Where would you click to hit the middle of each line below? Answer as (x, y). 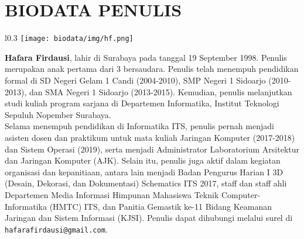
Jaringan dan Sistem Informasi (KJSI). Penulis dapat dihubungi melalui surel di (149, 218)
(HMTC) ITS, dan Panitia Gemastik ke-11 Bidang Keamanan (161, 206)
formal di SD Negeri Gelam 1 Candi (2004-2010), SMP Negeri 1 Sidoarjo (135, 80)
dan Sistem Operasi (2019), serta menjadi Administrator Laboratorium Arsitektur (152, 149)
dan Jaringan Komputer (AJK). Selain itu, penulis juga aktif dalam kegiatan (143, 160)
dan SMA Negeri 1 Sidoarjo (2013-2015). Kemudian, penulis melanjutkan (160, 91)
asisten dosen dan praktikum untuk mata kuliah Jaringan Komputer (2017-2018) (150, 137)
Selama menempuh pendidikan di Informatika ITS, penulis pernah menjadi (139, 126)
